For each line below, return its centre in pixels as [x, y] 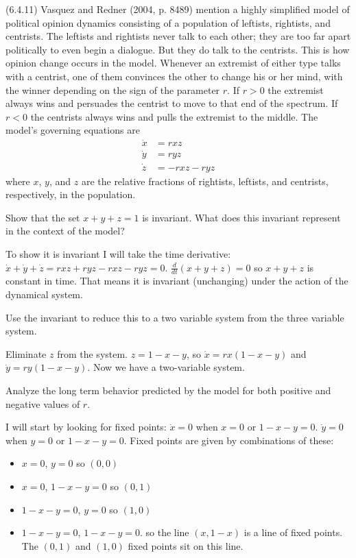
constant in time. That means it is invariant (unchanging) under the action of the [177, 281]
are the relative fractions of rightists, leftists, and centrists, [205, 181]
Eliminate [26, 353]
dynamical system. [44, 294]
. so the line [164, 532]
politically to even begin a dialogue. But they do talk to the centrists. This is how [178, 49]
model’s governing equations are [73, 130]
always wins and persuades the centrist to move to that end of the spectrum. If [172, 103]
